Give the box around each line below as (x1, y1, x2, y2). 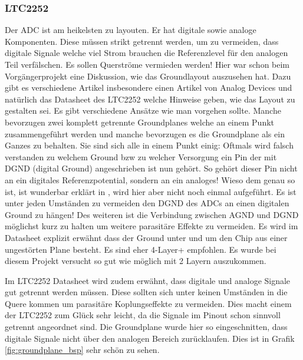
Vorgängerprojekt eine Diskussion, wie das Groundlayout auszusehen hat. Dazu (5, 70, 291, 82)
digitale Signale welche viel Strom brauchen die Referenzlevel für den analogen (5, 47, 288, 59)
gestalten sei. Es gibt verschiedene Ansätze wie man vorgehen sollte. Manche (5, 104, 281, 117)
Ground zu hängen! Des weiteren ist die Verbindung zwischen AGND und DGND (5, 208, 299, 220)
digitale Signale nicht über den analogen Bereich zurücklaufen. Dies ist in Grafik (5, 332, 295, 344)
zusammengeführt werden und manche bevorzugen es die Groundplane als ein (5, 127, 285, 140)
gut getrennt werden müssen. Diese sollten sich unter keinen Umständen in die (5, 286, 288, 298)
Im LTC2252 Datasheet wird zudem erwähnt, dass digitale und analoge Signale (5, 274, 291, 286)
